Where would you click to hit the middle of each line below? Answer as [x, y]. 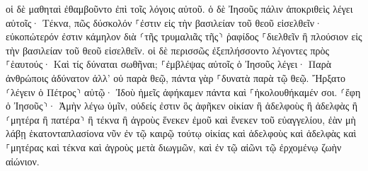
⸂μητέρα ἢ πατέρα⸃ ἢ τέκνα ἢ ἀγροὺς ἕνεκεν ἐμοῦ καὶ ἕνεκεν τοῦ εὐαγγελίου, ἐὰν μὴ [181, 119]
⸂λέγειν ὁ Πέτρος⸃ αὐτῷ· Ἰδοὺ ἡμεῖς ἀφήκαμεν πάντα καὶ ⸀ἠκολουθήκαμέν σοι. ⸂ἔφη [183, 92]
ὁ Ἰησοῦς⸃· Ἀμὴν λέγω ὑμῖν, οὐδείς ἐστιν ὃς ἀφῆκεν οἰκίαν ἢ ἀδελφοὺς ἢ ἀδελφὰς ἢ [182, 106]
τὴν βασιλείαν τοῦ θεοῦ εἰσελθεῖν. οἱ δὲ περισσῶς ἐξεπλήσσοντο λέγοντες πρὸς [168, 50]
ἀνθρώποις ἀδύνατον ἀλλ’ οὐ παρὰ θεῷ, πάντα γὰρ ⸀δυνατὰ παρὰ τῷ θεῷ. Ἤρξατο [176, 77]
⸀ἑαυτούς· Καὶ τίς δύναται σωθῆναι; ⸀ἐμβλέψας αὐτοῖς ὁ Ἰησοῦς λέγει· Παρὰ [168, 64]
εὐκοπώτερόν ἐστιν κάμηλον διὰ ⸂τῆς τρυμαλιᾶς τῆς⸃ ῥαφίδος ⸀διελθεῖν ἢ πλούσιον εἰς [184, 36]
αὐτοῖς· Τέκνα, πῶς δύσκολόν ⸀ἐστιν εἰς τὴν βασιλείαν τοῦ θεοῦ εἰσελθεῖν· [164, 22]
